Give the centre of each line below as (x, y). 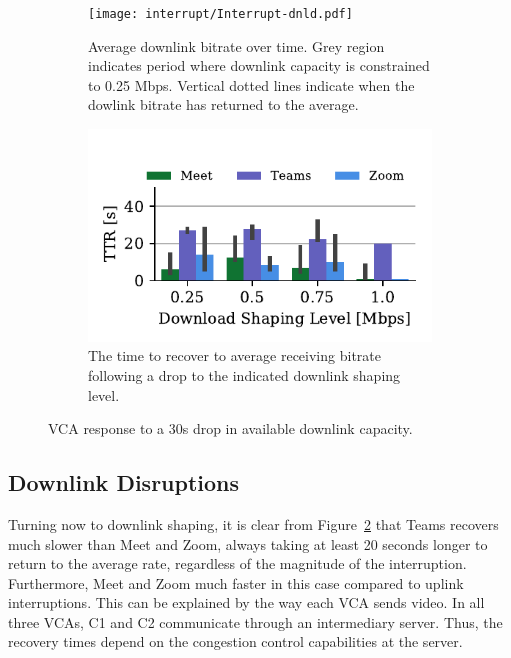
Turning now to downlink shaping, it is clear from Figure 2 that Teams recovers (253, 523)
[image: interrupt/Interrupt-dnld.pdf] (220, 14)
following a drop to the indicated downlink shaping (244, 374)
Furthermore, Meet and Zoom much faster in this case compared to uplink (236, 582)
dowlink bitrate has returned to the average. (223, 104)
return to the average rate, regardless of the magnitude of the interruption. (237, 563)
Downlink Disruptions (124, 482)
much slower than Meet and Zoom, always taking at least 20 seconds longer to (248, 543)
